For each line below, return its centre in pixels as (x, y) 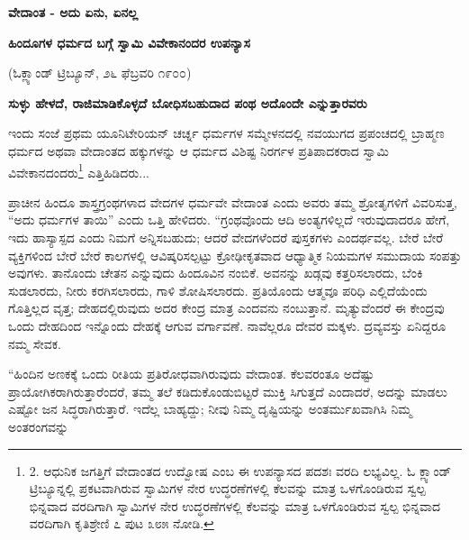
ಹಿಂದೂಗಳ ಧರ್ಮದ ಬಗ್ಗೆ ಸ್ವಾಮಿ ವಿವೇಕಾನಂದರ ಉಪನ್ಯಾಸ (129, 42)
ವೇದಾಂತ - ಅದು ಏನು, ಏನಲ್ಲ (73, 12)
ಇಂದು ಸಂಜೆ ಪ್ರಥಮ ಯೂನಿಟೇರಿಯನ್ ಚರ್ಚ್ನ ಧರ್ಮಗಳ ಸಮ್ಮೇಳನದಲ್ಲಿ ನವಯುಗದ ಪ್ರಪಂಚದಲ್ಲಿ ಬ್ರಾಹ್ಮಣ (226, 133)
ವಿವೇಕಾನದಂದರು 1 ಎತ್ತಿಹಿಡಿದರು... (79, 170)
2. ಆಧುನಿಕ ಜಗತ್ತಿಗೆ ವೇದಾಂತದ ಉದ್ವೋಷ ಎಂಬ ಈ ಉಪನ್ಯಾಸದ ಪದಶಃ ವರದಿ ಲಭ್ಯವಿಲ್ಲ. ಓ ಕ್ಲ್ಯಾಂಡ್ (240, 470)
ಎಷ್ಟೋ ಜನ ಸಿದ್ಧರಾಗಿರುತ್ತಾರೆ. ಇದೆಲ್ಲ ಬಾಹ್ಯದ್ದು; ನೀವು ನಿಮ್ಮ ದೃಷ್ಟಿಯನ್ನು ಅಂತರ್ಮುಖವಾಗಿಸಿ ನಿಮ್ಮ (210, 409)
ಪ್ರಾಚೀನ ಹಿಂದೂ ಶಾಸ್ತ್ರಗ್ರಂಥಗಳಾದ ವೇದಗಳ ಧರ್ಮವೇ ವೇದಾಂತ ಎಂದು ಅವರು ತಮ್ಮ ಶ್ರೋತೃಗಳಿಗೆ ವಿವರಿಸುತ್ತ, (233, 201)
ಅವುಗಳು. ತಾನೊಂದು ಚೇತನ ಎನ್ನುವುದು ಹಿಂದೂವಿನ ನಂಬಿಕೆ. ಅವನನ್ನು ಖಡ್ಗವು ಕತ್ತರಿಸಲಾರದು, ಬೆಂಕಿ (216, 273)
